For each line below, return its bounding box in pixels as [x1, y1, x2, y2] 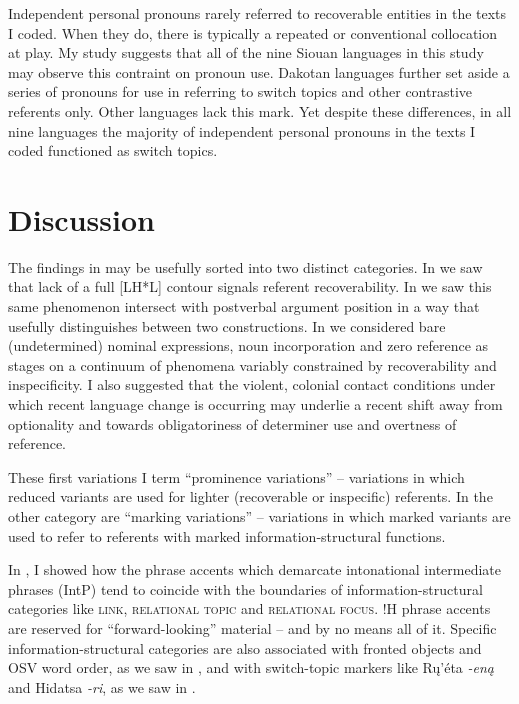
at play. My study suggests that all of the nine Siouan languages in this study [8, 42, 484, 63]
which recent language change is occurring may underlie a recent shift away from [8, 394, 503, 415]
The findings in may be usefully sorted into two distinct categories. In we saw [8, 256, 483, 277]
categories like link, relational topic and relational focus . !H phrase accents [8, 598, 491, 619]
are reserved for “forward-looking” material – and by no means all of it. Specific [8, 617, 497, 638]
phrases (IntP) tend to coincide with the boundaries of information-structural [8, 578, 483, 599]
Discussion [8, 198, 155, 239]
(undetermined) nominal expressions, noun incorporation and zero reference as [8, 335, 489, 356]
